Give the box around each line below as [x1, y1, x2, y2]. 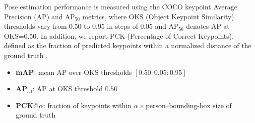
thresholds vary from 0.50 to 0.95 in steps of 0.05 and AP [4, 21, 179, 31]
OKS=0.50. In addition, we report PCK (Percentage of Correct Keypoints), [4, 30, 234, 41]
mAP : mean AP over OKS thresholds [15, 66, 132, 77]
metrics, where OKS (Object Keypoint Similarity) [82, 11, 234, 21]
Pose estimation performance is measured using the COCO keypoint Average [4, 1, 238, 11]
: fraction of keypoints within [43, 100, 131, 110]
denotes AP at [186, 21, 230, 31]
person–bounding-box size [146, 102, 224, 110]
